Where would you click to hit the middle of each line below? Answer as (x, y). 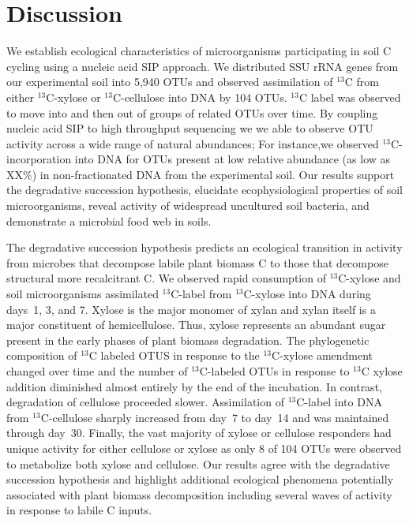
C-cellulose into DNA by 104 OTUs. (200, 97)
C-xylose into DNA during (307, 294)
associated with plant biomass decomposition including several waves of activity (199, 494)
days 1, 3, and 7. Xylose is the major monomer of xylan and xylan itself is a (191, 309)
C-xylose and (370, 278)
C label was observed (350, 97)
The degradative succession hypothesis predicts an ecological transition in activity (204, 247)
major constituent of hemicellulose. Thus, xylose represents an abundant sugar (196, 325)
